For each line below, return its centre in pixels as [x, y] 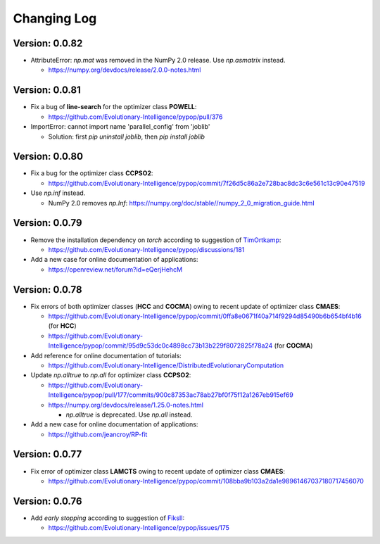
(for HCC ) [62, 326]
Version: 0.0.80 [48, 157]
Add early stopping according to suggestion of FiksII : [108, 518]
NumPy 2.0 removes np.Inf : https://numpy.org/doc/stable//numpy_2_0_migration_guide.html [181, 203]
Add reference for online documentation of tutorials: [106, 355]
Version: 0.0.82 [48, 43]
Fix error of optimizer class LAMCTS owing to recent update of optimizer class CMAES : [158, 471]
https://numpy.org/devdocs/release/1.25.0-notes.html [126, 405]
